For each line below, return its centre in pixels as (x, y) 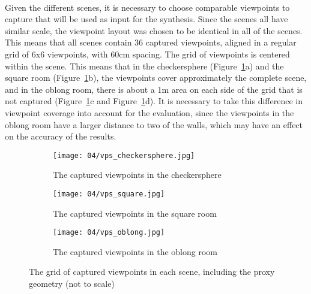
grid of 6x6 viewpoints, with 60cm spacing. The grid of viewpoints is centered (147, 54)
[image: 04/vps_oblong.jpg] (109, 233)
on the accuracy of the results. (61, 136)
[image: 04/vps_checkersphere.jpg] (124, 155)
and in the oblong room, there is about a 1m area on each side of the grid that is (154, 89)
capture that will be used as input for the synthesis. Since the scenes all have (146, 19)
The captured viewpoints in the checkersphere (137, 175)
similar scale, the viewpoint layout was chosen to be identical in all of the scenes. (154, 30)
